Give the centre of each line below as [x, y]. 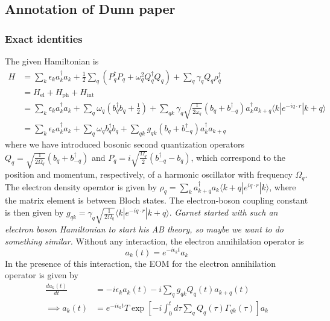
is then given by [34, 212]
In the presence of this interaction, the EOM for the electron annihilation [140, 263]
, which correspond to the [238, 157]
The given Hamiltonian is [52, 61]
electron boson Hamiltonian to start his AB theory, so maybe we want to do [144, 229]
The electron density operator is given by [81, 186]
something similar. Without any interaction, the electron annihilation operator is [154, 241]
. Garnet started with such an [224, 212]
